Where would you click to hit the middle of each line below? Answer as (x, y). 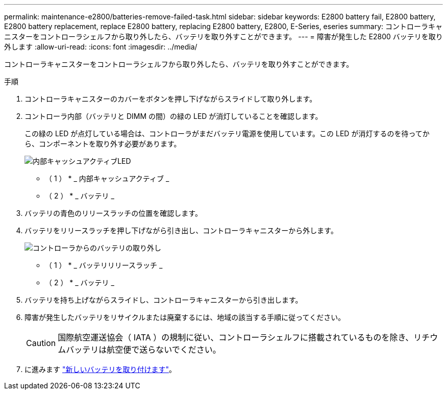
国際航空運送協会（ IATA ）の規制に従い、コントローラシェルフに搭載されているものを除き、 (236, 337)
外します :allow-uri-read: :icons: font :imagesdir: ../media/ (101, 47)
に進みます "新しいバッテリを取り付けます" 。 (100, 369)
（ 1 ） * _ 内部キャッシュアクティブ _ (107, 178)
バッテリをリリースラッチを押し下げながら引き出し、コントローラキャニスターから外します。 (181, 230)
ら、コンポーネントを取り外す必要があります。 (103, 144)
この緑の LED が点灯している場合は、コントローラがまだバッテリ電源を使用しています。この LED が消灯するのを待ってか (227, 133)
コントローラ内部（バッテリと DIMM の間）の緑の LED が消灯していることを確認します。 (173, 116)
